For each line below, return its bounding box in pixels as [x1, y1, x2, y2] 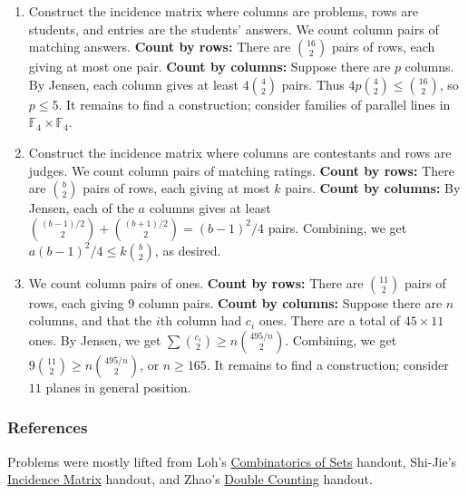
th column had [160, 311, 242, 330]
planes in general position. [45, 377, 191, 396]
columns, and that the [28, 311, 152, 330]
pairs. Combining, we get [268, 218, 407, 237]
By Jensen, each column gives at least [28, 74, 239, 93]
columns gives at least [149, 199, 271, 218]
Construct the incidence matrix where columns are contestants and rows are [28, 142, 452, 161]
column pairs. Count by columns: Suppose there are [138, 293, 443, 312]
